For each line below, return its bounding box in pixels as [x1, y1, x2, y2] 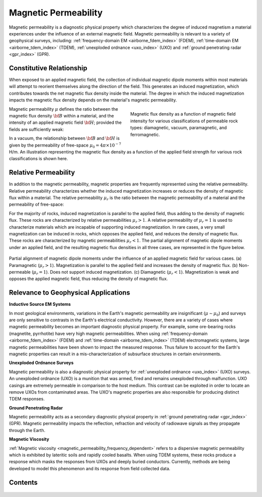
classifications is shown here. [9, 156, 68, 162]
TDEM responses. [9, 396, 45, 402]
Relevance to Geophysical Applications [9, 289, 131, 297]
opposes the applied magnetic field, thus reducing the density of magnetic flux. [9, 276, 168, 282]
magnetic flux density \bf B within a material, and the [9, 113, 114, 118]
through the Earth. [9, 427, 46, 433]
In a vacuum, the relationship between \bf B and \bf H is [9, 135, 120, 141]
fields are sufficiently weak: [9, 126, 64, 132]
